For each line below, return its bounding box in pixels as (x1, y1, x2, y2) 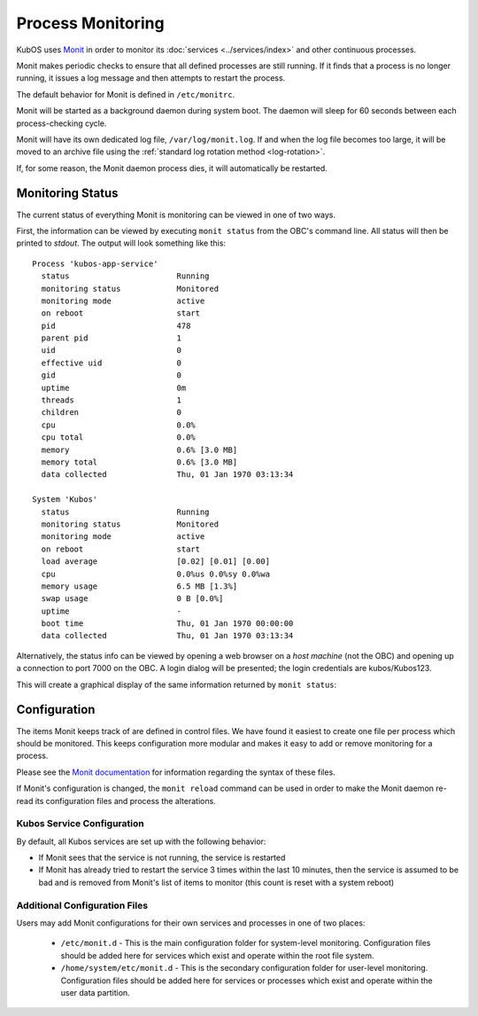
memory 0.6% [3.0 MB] (41, 444, 238, 455)
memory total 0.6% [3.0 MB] (41, 457, 238, 467)
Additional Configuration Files (16, 899, 149, 911)
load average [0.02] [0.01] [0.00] (41, 557, 270, 567)
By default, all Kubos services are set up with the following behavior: (16, 836, 266, 847)
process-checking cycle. (16, 118, 107, 129)
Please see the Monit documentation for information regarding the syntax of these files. (16, 767, 335, 778)
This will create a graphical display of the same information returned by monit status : (16, 679, 337, 690)
